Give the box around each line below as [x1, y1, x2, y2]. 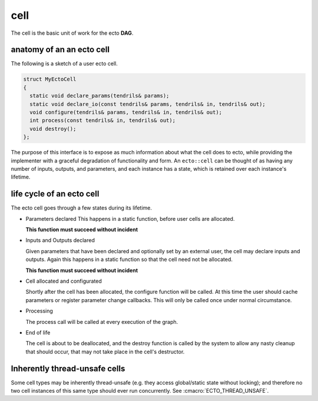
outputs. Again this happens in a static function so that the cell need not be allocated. [25, 256, 233, 263]
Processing [25, 307, 53, 314]
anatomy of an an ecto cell [11, 45, 110, 55]
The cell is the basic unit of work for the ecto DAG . [11, 29, 134, 37]
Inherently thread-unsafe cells [11, 363, 125, 373]
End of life [25, 329, 51, 336]
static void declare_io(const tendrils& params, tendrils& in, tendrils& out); [29, 101, 266, 107]
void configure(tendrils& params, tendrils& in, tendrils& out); [29, 109, 223, 115]
